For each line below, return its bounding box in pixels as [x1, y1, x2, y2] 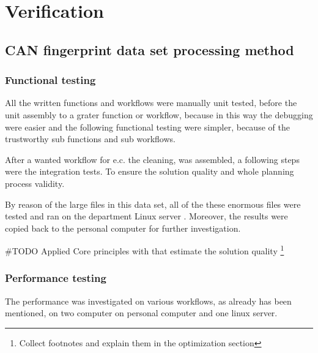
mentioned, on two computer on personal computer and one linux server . [5, 306, 278, 319]
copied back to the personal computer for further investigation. [5, 221, 241, 234]
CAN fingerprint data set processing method [5, 40, 294, 59]
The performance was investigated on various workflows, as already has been [5, 294, 292, 307]
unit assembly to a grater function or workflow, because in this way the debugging [5, 108, 313, 121]
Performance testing [5, 270, 106, 286]
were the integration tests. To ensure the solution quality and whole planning [5, 165, 294, 178]
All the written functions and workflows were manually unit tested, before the [5, 96, 297, 109]
